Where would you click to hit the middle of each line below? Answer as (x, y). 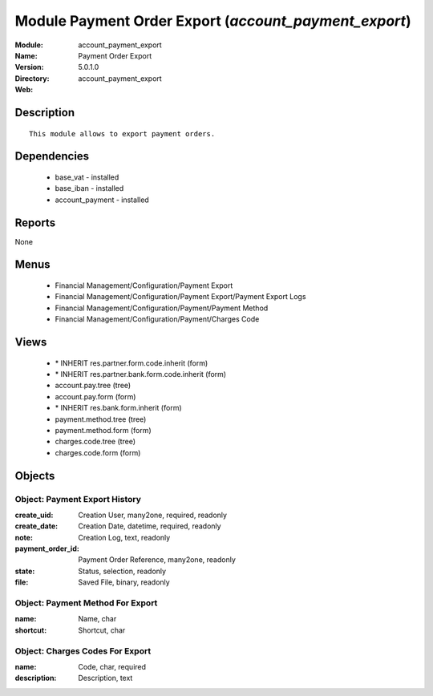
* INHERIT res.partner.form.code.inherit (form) (132, 363)
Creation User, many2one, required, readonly (153, 515)
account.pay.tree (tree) (93, 386)
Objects (35, 476)
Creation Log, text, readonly (124, 537)
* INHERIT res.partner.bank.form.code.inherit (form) (141, 374)
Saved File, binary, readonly (124, 582)
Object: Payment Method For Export (86, 603)
